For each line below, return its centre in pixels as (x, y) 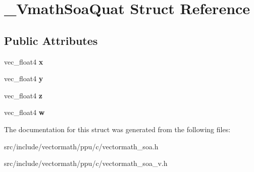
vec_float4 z (23, 95)
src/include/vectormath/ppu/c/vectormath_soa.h (81, 146)
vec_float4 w (24, 112)
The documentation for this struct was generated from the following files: (117, 129)
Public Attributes (51, 40)
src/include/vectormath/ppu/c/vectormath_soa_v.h (86, 163)
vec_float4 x (24, 61)
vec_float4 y (24, 78)
